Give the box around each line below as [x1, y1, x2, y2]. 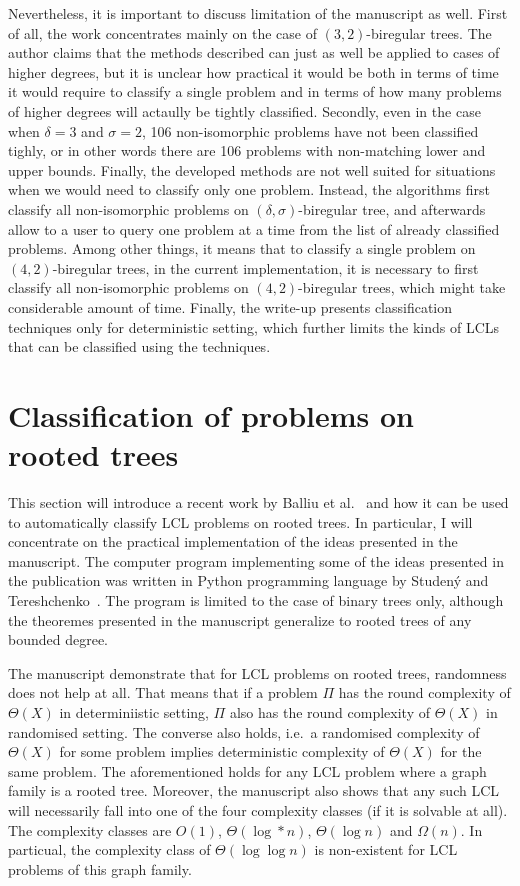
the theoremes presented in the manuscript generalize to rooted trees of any [8, 609, 472, 630]
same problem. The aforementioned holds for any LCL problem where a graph [8, 760, 487, 781]
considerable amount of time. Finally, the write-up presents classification [8, 296, 453, 317]
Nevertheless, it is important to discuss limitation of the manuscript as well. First [8, 3, 508, 23]
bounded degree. [8, 629, 109, 650]
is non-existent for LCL [314, 839, 458, 860]
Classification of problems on [8, 394, 414, 435]
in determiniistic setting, [59, 701, 209, 722]
